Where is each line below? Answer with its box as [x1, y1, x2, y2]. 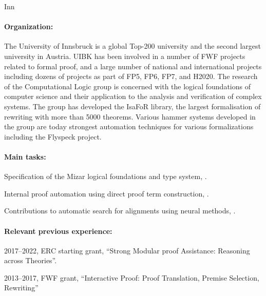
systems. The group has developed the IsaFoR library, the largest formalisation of [4, 101, 261, 111]
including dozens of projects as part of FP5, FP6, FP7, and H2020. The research [4, 71, 258, 82]
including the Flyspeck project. [4, 131, 102, 142]
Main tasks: [4, 151, 46, 162]
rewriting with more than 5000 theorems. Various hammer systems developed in [4, 111, 256, 122]
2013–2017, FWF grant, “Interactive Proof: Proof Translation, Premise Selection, [4, 272, 259, 283]
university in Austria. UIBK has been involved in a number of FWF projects [4, 50, 245, 61]
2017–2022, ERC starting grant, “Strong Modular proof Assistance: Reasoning [4, 245, 250, 255]
